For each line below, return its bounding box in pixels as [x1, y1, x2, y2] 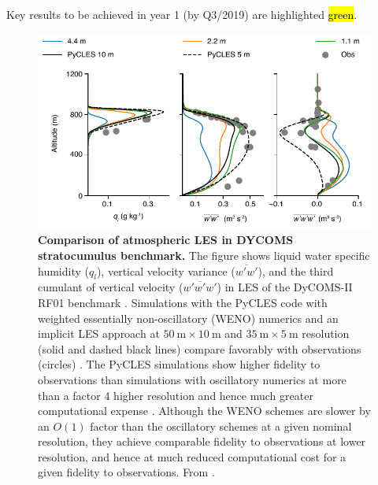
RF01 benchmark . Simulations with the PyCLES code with [38, 294, 328, 310]
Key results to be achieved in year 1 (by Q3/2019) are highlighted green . [6, 6, 358, 22]
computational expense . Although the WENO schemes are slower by [38, 402, 371, 419]
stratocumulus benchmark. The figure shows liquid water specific [38, 246, 370, 263]
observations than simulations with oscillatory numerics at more [38, 371, 346, 387]
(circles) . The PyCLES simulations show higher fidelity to [38, 356, 321, 372]
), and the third [258, 262, 334, 279]
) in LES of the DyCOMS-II [217, 279, 353, 295]
